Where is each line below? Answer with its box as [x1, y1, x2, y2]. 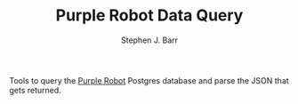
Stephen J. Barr [120, 35, 179, 45]
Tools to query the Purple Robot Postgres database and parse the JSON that [9, 75, 289, 85]
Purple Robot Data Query [55, 5, 244, 26]
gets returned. [9, 84, 62, 95]
